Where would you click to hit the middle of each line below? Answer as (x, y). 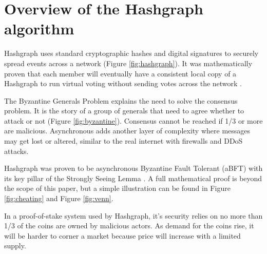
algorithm (39, 28)
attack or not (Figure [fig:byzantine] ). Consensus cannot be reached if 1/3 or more (133, 120)
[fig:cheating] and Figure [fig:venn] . (59, 198)
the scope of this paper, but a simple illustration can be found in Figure (117, 188)
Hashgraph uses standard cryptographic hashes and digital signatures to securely (131, 53)
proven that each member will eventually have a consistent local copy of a (120, 73)
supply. (15, 246)
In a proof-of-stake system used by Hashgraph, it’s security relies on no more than (133, 215)
